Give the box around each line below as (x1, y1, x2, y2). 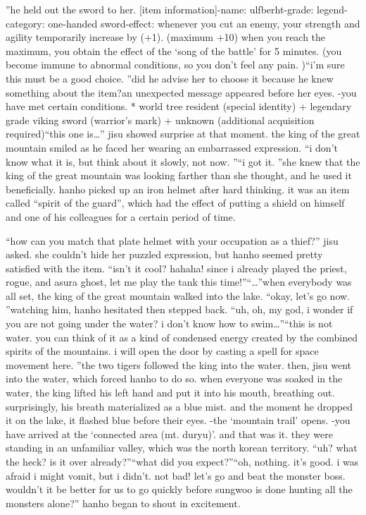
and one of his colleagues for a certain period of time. (6, 209, 236, 224)
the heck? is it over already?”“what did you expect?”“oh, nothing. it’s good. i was (6, 454, 359, 468)
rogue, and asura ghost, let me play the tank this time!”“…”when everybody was (6, 274, 352, 289)
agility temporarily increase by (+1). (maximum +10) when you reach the (6, 30, 326, 44)
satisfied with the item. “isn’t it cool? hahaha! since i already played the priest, (6, 260, 347, 275)
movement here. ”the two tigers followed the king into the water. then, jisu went (6, 357, 351, 372)
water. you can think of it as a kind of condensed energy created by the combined (6, 329, 358, 344)
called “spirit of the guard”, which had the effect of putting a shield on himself (6, 195, 345, 210)
